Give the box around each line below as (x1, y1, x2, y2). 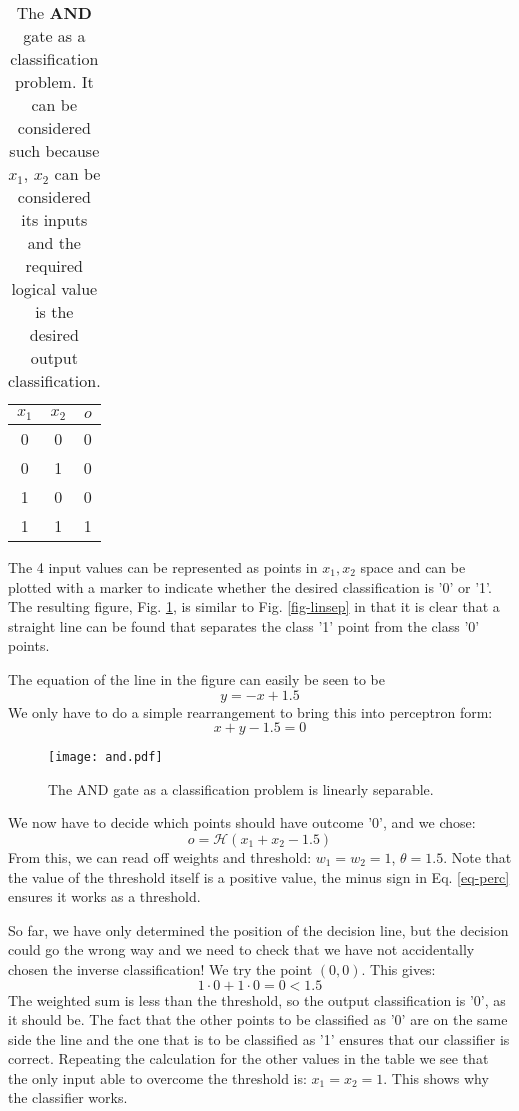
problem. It (14, 70, 94, 93)
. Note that (443, 846, 512, 867)
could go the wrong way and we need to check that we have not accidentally (8, 939, 475, 960)
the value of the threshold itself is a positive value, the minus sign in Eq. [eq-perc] (8, 866, 510, 887)
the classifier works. (8, 1087, 128, 1108)
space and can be (360, 556, 466, 577)
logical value (11, 277, 98, 300)
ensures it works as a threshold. (8, 886, 201, 907)
